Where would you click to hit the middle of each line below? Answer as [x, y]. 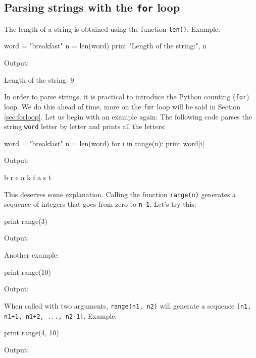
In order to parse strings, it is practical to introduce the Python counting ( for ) [127, 97]
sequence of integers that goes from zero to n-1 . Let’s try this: [100, 204]
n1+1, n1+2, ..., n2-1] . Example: [61, 315]
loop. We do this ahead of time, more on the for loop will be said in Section [122, 106]
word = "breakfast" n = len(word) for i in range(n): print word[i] [104, 143]
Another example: [32, 255]
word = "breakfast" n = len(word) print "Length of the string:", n [106, 46]
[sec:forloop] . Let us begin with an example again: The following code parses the [128, 116]
